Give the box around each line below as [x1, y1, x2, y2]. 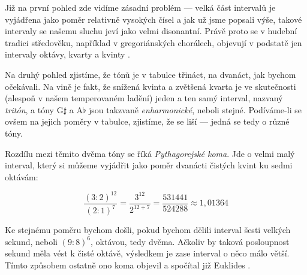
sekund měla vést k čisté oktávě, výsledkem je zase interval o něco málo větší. [5, 247, 290, 259]
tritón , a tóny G [5, 103, 64, 116]
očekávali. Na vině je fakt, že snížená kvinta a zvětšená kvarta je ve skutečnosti [5, 80, 296, 92]
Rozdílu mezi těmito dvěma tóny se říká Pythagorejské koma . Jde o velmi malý [5, 147, 295, 159]
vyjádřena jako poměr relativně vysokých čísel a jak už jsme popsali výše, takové [5, 13, 302, 25]
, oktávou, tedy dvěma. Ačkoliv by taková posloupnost [91, 235, 290, 247]
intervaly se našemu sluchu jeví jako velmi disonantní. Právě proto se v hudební [5, 25, 297, 37]
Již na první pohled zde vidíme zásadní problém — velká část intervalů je [5, 1, 276, 13]
